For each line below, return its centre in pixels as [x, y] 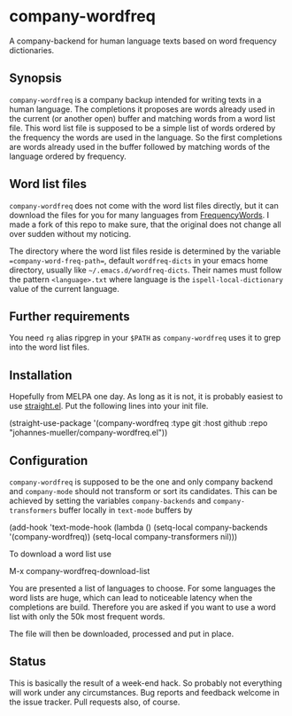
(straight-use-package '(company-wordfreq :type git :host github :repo [138, 423]
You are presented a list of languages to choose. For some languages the [142, 588]
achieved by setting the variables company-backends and [110, 500]
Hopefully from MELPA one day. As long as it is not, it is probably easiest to [146, 397]
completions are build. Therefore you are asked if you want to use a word [142, 607]
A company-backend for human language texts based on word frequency [143, 41]
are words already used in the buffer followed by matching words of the [140, 146]
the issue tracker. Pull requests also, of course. [95, 702]
